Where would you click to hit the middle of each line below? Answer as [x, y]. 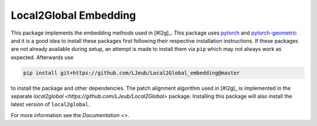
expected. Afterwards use [42, 57]
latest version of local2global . [50, 104]
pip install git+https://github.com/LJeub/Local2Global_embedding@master [131, 73]
